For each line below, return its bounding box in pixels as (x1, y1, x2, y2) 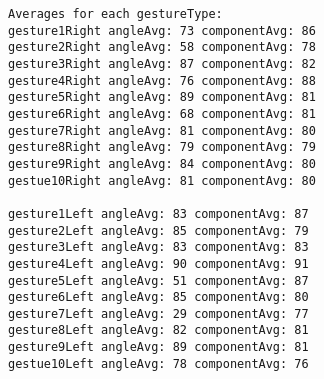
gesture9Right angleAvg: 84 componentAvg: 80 (8, 156, 316, 171)
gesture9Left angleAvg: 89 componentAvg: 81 (8, 340, 309, 355)
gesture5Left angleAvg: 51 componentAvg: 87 (8, 273, 309, 288)
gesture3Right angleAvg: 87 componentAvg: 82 (8, 56, 316, 71)
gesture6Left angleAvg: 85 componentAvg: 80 (8, 290, 309, 305)
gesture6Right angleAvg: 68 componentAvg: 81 (8, 106, 316, 121)
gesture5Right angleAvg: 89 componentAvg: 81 (8, 90, 316, 105)
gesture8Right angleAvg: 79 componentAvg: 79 (8, 140, 316, 155)
